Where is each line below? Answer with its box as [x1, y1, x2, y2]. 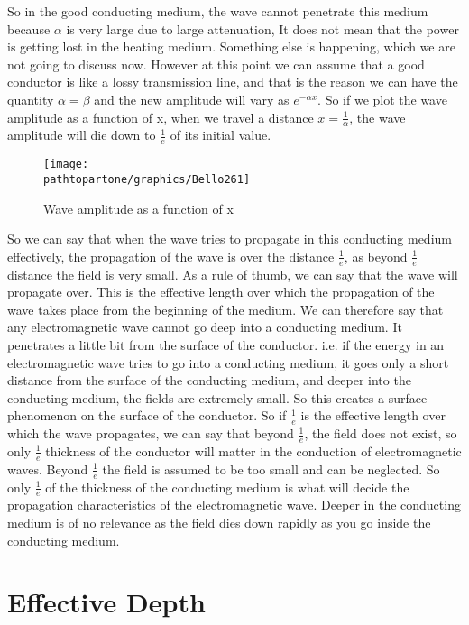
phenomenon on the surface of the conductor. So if [7, 406, 287, 425]
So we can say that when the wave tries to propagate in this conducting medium [7, 229, 452, 248]
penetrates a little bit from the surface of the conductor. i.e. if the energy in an [7, 335, 445, 354]
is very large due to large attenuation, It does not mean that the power [66, 19, 459, 38]
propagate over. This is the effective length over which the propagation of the [7, 282, 435, 301]
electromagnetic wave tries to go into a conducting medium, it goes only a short [7, 353, 449, 372]
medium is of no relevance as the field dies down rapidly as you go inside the [7, 513, 431, 532]
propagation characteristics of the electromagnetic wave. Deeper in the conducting [7, 495, 461, 514]
